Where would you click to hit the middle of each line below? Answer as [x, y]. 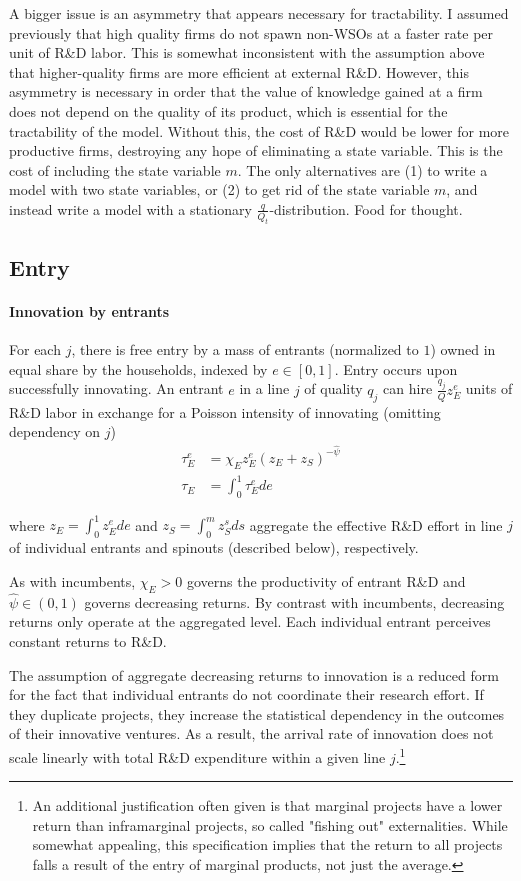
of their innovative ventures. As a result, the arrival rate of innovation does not [251, 733]
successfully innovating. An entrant [116, 388]
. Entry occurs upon [396, 368]
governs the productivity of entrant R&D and [326, 580]
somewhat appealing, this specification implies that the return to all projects [267, 844]
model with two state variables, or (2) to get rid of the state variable [219, 189]
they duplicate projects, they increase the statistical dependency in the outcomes [257, 713]
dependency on [55, 431]
